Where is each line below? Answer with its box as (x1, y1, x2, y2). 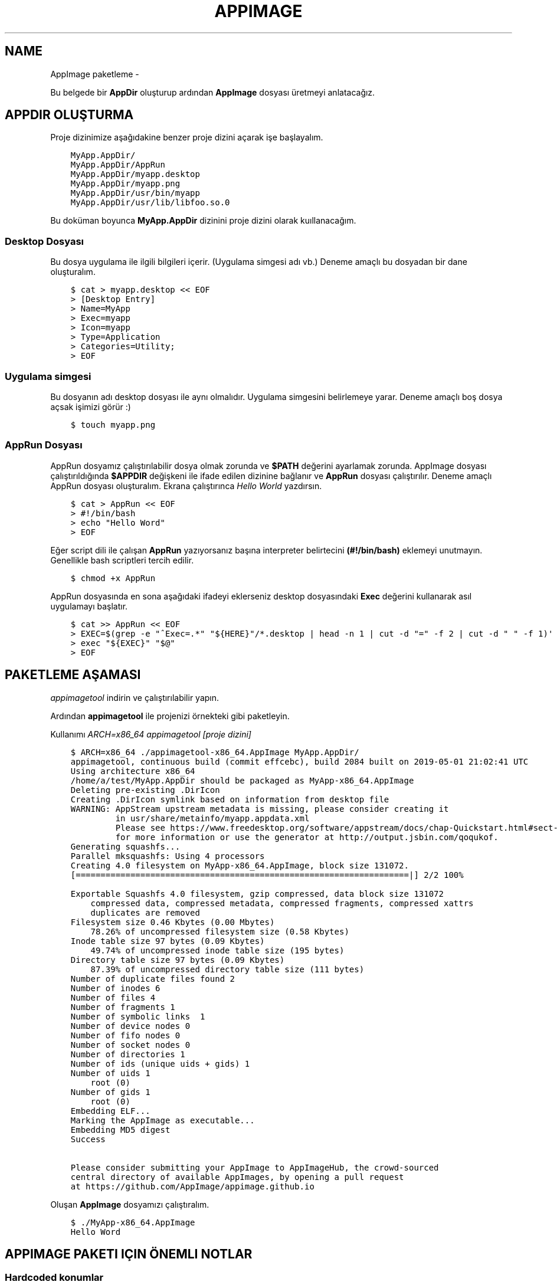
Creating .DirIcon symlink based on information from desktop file (70, 794, 389, 804)
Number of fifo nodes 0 (70, 1030, 181, 1040)
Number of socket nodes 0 (70, 1040, 191, 1050)
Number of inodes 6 (70, 983, 160, 993)
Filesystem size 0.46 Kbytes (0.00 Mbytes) (70, 917, 275, 927)
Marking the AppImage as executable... (70, 1115, 255, 1125)
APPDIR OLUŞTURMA (5, 107, 134, 123)
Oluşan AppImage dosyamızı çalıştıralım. (50, 1199, 209, 1209)
